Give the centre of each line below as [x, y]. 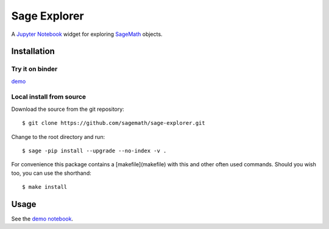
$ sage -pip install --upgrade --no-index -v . [94, 151]
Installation [33, 51]
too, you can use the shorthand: [51, 173]
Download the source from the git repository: [68, 109]
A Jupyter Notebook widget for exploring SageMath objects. [87, 34]
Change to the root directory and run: [58, 136]
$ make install [45, 187]
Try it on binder [34, 69]
